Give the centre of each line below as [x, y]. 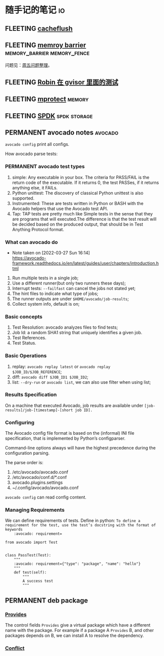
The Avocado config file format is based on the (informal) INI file [70, 433]
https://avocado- [29, 258]
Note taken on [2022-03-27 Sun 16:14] [51, 253]
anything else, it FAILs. [35, 187]
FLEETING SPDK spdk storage [49, 116]
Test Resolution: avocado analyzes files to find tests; [65, 327]
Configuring [20, 422]
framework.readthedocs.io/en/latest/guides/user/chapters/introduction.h [85, 263]
